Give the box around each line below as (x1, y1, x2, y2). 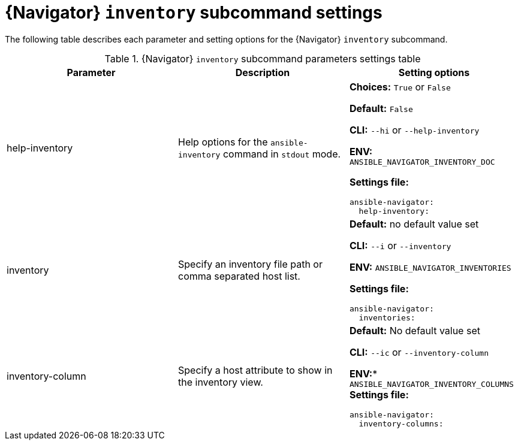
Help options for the (177, 136, 268, 149)
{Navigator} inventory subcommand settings (5, 2, 383, 23)
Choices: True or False (349, 80, 451, 93)
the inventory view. (177, 376, 263, 389)
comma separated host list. (177, 270, 300, 282)
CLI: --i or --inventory (349, 239, 451, 252)
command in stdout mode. (222, 148, 341, 161)
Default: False (349, 102, 413, 114)
